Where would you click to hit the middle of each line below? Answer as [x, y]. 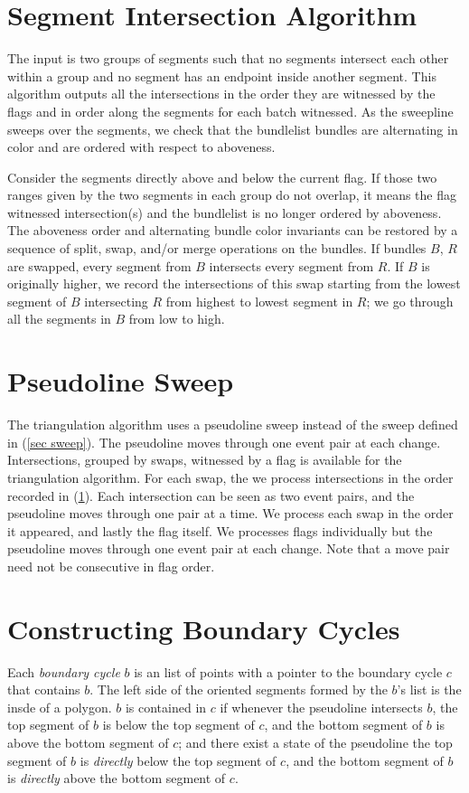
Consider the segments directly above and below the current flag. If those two [222, 177]
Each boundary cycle [64, 671]
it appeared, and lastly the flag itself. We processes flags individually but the [220, 530]
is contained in [166, 707]
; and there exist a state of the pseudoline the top [315, 742]
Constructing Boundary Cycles [204, 628]
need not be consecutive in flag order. [111, 566]
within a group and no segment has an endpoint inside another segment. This [222, 76]
